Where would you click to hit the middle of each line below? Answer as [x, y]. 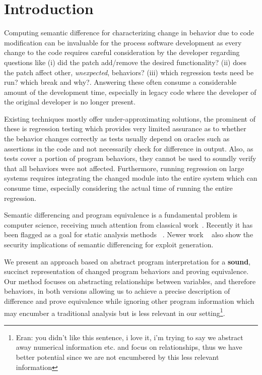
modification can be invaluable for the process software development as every [123, 42]
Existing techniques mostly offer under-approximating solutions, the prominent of [130, 118]
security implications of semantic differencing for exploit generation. [109, 244]
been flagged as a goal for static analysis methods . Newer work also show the [129, 234]
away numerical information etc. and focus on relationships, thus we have [129, 347]
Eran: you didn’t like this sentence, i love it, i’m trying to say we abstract [129, 337]
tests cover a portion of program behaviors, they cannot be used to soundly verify [130, 158]
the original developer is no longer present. [70, 102]
